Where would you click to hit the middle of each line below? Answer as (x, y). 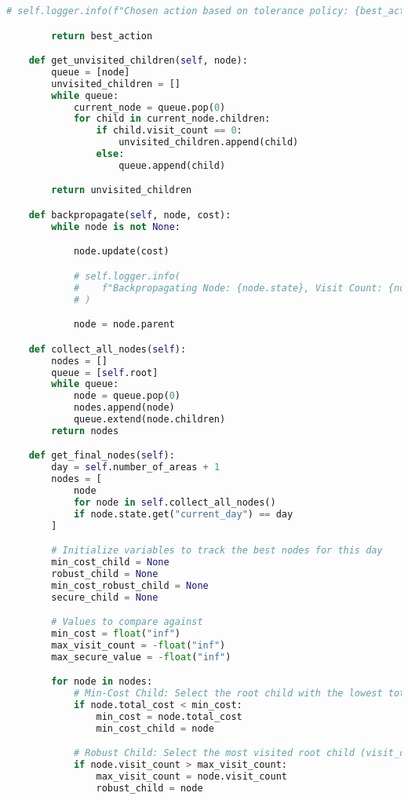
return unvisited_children (122, 190)
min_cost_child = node (155, 728)
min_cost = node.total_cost (169, 717)
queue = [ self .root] (105, 373)
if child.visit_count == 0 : (169, 131)
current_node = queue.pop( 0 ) (149, 107)
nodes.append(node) (124, 408)
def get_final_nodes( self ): (102, 456)
